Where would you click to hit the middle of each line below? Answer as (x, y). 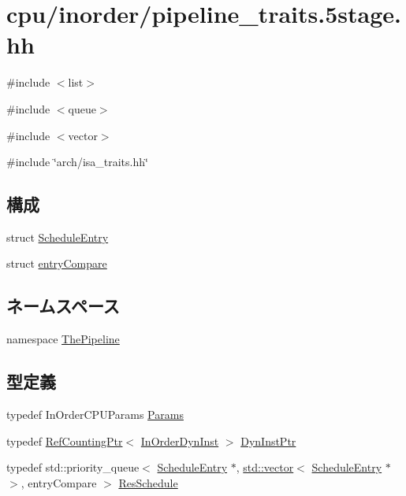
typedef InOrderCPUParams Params (95, 415)
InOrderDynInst (180, 440)
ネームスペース (63, 306)
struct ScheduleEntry (58, 237)
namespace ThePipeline (63, 339)
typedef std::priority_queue (73, 467)
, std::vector (265, 467)
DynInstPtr (268, 440)
